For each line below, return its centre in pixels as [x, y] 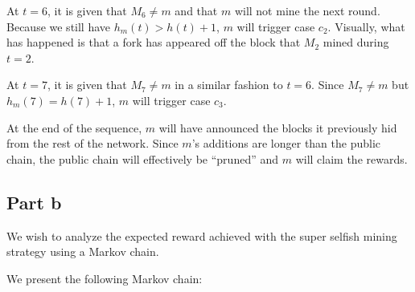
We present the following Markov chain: [105, 278]
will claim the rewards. [351, 158]
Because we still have [59, 26]
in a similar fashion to [229, 85]
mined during [356, 42]
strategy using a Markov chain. [83, 251]
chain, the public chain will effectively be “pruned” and [143, 158]
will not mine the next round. [307, 10]
